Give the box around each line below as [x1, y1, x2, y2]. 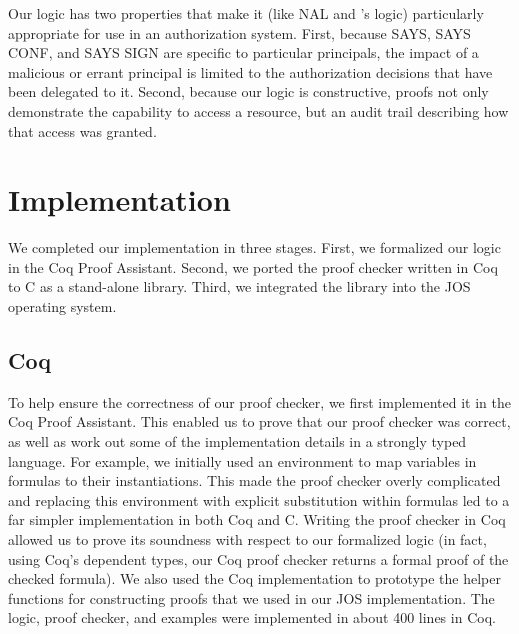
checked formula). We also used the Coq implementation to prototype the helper [8, 568, 501, 589]
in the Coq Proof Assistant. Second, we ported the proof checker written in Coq [8, 256, 498, 277]
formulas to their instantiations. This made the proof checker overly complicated [8, 470, 501, 491]
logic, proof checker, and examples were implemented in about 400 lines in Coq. [8, 607, 496, 628]
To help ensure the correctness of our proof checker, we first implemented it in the [8, 391, 511, 412]
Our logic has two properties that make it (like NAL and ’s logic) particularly [8, 3, 484, 23]
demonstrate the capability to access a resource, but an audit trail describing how [8, 100, 509, 121]
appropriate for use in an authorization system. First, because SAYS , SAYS [8, 22, 471, 43]
